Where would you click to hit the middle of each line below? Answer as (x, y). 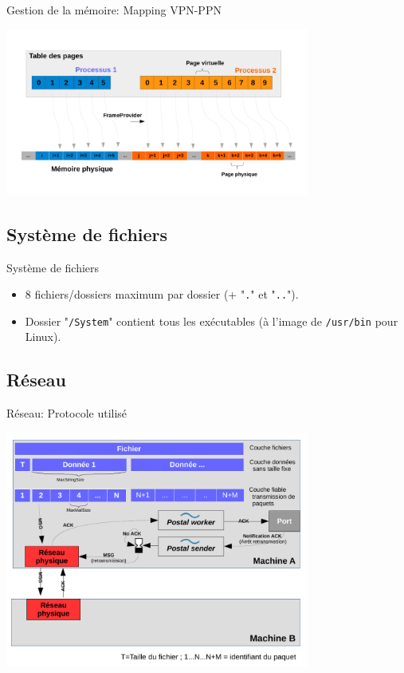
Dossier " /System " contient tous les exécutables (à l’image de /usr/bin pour (212, 321)
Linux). (43, 336)
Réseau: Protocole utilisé (67, 413)
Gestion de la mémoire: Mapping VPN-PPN (114, 10)
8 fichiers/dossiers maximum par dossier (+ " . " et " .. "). (162, 294)
